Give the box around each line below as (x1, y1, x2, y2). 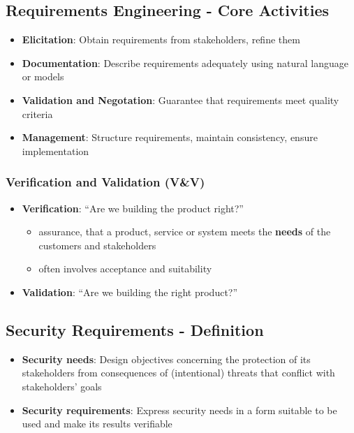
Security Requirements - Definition (6, 318, 264, 340)
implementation (22, 143, 89, 158)
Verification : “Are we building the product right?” (22, 200, 244, 215)
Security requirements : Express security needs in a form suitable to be (22, 402, 337, 417)
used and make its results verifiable (22, 416, 172, 431)
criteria (22, 106, 53, 121)
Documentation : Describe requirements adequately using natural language (22, 55, 348, 70)
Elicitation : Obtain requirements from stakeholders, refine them (22, 32, 300, 47)
